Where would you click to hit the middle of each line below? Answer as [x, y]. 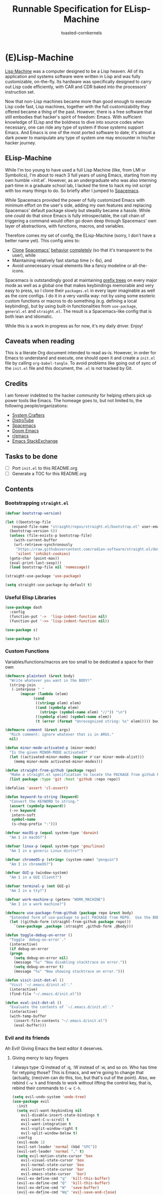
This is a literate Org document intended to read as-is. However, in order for [81, 353]
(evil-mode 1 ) [31, 1142]
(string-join [23, 685]
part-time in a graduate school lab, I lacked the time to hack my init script [78, 185]
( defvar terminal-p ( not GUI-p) [38, 886]
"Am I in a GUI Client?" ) [36, 877]
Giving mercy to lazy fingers [40, 1058]
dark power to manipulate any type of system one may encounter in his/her [80, 137]
